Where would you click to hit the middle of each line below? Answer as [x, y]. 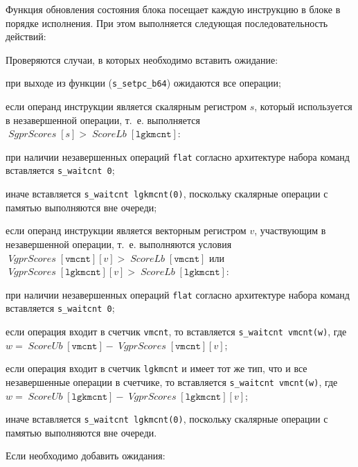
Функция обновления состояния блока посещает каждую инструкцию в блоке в [173, 9]
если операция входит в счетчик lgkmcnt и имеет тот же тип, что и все [156, 368]
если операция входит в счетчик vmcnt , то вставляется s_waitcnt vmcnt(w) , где [176, 332]
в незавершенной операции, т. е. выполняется [103, 120]
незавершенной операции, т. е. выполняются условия [119, 244]
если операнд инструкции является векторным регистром [126, 230]
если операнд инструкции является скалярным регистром [126, 106]
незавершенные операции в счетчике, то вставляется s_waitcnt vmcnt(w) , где [172, 381]
